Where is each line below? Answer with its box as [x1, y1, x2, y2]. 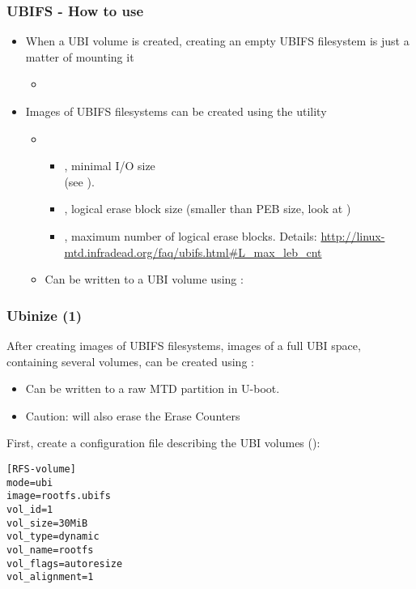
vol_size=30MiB [6, 517, 88, 529]
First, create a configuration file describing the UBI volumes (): [6, 434, 320, 451]
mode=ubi [6, 476, 53, 489]
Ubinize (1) [6, 305, 83, 325]
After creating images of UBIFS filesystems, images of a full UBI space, [6, 336, 361, 353]
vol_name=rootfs [6, 544, 94, 556]
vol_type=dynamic [6, 531, 100, 543]
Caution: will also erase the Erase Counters [25, 407, 240, 424]
